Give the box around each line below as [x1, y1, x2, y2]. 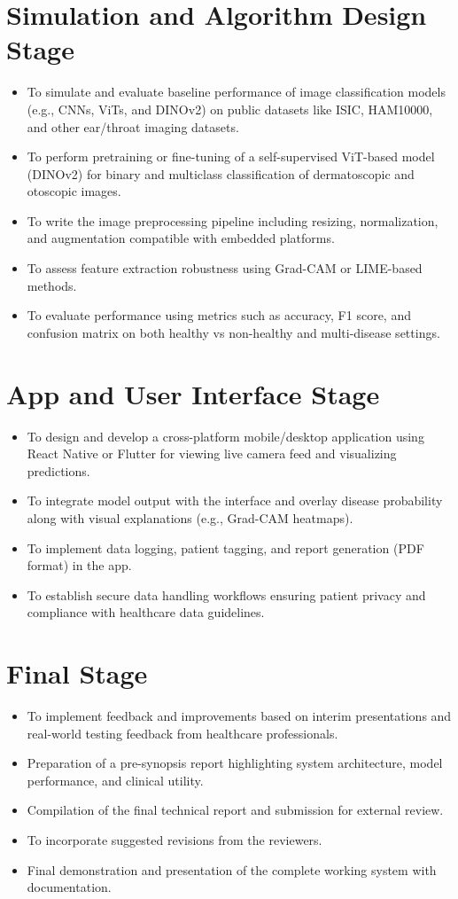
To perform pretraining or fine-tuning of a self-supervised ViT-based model [27, 147, 435, 166]
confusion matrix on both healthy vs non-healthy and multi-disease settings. [27, 323, 440, 341]
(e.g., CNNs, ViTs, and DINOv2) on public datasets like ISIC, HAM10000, [27, 99, 433, 118]
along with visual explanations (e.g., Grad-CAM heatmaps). [27, 508, 353, 527]
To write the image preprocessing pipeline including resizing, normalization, [27, 211, 439, 230]
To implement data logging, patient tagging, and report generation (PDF [27, 538, 424, 557]
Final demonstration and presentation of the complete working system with [27, 860, 437, 879]
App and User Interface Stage [6, 375, 380, 411]
